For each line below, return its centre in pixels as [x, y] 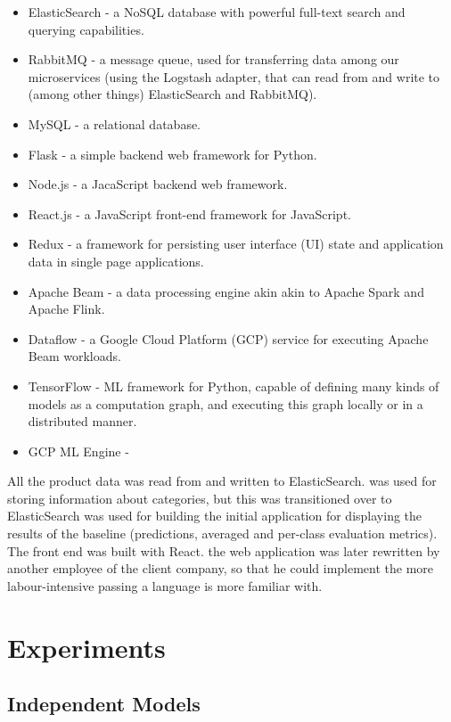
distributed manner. [82, 421]
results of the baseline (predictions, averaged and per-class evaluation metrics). [222, 533]
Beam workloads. [74, 356]
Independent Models [104, 704]
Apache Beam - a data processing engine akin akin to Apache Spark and [226, 291]
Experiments [86, 647]
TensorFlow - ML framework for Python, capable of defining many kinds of [234, 386]
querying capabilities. [86, 29]
